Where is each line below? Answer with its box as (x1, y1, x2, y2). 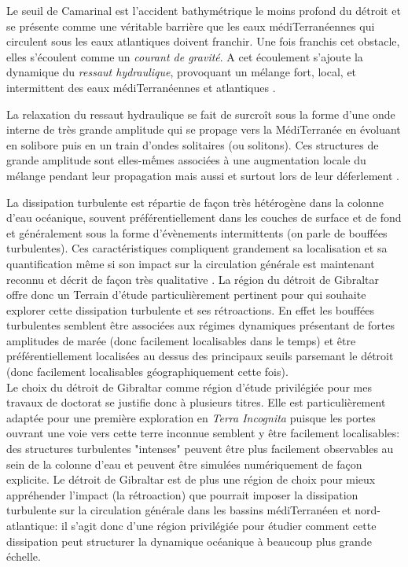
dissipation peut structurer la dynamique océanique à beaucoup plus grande (6, 532, 372, 549)
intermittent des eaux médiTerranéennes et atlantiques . (6, 79, 276, 95)
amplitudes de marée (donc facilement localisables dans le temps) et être (6, 332, 356, 348)
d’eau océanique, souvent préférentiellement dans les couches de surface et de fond (6, 209, 402, 226)
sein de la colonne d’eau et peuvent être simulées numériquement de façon (6, 455, 362, 472)
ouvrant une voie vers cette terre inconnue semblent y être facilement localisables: (6, 425, 400, 441)
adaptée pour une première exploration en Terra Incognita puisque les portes (6, 409, 376, 425)
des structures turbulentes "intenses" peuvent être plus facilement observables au (6, 440, 394, 457)
